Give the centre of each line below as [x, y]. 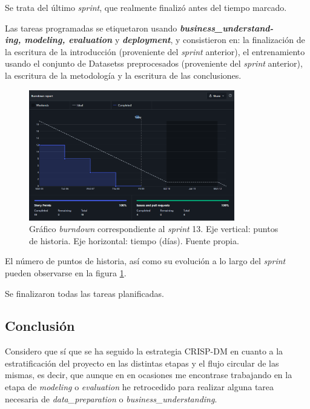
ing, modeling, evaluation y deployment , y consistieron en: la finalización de [155, 40]
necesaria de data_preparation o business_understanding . [111, 398]
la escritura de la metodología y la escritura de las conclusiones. [123, 75]
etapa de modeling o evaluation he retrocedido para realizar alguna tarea [140, 387]
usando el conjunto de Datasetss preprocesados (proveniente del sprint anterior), [154, 63]
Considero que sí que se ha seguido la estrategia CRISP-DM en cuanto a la [144, 351]
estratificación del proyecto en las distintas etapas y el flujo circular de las [142, 363]
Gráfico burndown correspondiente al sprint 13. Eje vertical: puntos [154, 229]
